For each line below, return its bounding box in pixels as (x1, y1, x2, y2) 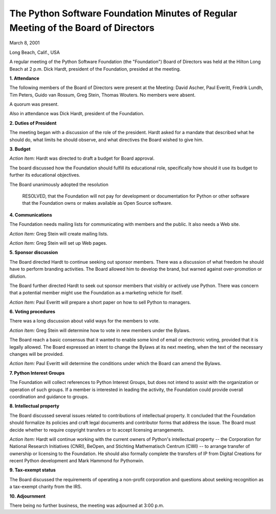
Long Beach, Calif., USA (9, 49, 60, 55)
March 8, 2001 (9, 40, 40, 46)
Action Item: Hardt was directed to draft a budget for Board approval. (9, 155, 155, 161)
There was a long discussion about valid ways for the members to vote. (9, 318, 160, 324)
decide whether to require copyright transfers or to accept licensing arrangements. (9, 426, 185, 433)
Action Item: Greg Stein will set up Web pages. (9, 240, 107, 246)
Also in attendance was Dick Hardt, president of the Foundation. (9, 111, 145, 117)
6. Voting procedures (9, 309, 56, 315)
